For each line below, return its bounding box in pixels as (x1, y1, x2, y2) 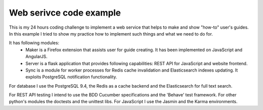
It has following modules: (9, 40, 59, 46)
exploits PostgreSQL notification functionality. (25, 74, 117, 80)
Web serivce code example (9, 7, 121, 18)
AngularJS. (25, 54, 48, 59)
